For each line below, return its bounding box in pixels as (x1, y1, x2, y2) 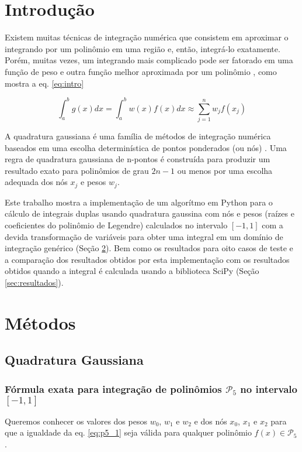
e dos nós (194, 415, 227, 427)
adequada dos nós (5, 176, 68, 188)
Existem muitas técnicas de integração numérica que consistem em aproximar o (5, 31, 289, 43)
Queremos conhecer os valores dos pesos (5, 415, 147, 427)
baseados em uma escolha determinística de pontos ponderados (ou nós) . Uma (5, 141, 287, 153)
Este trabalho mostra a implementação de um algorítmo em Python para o (5, 196, 273, 208)
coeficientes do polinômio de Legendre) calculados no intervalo (5, 218, 228, 231)
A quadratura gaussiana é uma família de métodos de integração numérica (5, 129, 271, 142)
